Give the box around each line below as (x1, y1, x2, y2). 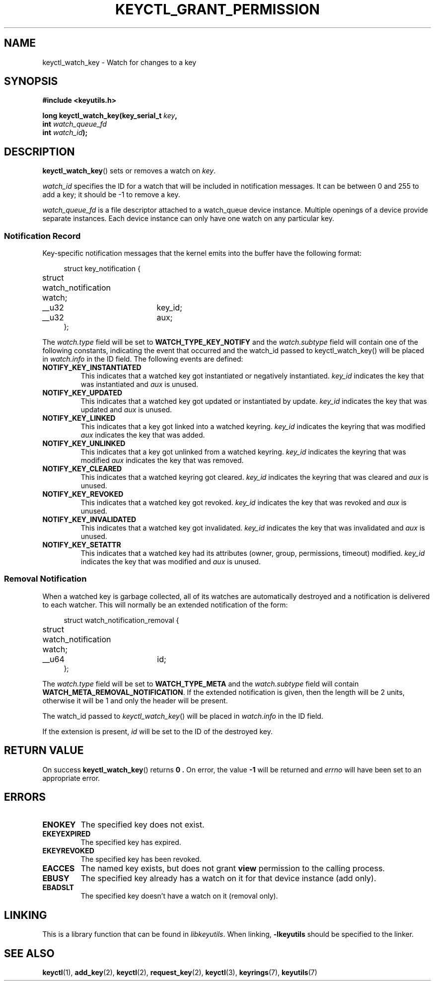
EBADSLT (42, 883, 74, 892)
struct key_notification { (64, 264, 141, 273)
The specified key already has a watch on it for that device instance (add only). (80, 873, 376, 884)
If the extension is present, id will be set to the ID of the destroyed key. (42, 727, 273, 736)
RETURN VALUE (4, 744, 84, 757)
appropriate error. (42, 773, 100, 782)
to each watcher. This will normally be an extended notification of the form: (42, 600, 288, 609)
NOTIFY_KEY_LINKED (42, 414, 116, 423)
